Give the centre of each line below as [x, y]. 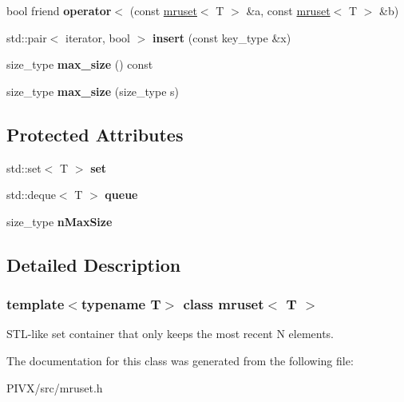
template [36, 304]
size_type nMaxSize [59, 221]
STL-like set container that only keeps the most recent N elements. [170, 334]
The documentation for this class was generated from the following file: [180, 360]
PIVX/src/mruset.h [55, 387]
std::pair [27, 37]
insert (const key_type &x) [222, 37]
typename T [121, 304]
